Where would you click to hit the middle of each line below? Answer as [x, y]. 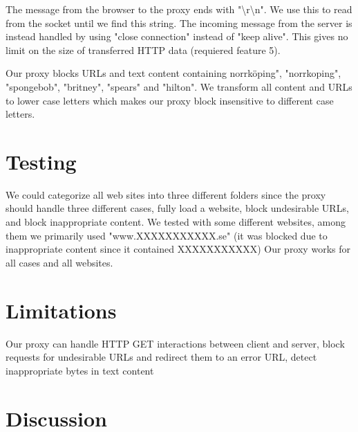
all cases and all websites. [59, 262]
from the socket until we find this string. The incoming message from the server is [179, 22]
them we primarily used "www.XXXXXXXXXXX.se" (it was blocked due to [167, 235]
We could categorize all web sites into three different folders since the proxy [166, 194]
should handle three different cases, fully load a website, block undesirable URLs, [177, 208]
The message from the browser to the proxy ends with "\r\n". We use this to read [179, 9]
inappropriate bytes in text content [80, 370]
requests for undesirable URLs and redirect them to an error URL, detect [161, 357]
